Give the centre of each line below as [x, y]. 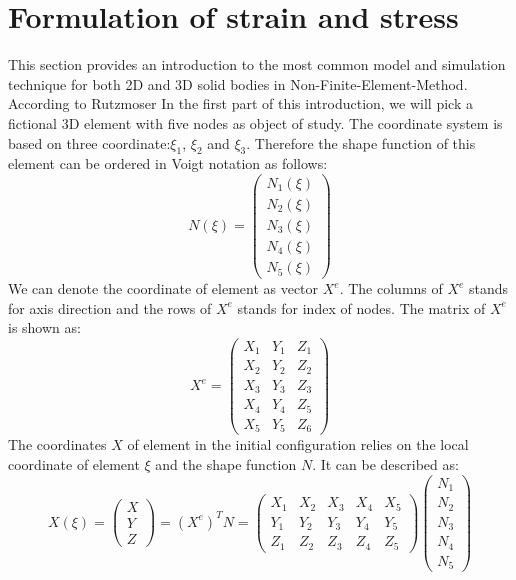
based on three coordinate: [89, 142]
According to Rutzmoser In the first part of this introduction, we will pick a [240, 103]
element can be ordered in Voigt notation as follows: [168, 163]
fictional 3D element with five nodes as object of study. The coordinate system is [255, 122]
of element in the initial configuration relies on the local [298, 444]
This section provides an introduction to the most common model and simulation [257, 64]
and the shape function [226, 463]
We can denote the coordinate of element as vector [163, 288]
